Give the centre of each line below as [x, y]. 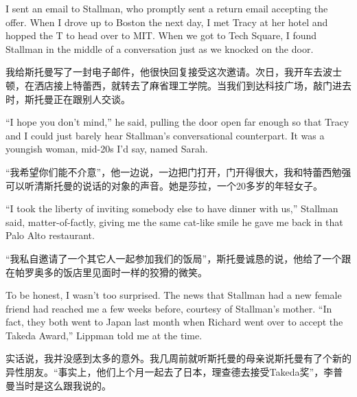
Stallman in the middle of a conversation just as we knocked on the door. [160, 48]
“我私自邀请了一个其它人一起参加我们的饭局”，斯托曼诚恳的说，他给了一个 [174, 258]
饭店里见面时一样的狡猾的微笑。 [135, 272]
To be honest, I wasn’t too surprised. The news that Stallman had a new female [174, 295]
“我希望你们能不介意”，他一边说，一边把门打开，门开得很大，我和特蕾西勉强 [178, 171]
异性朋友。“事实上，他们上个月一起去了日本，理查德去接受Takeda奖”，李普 [174, 372]
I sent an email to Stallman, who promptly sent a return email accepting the [167, 8]
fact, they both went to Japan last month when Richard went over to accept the [174, 322]
